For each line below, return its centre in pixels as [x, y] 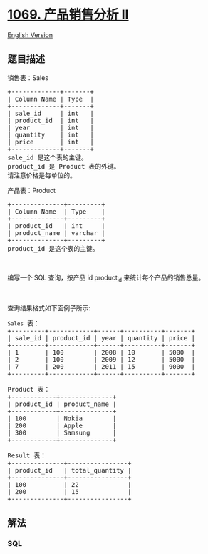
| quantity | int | [51, 134]
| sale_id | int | [51, 113]
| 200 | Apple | [62, 425]
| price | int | [51, 142]
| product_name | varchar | [56, 233]
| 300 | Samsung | [62, 432]
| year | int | [51, 127]
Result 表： [27, 455]
